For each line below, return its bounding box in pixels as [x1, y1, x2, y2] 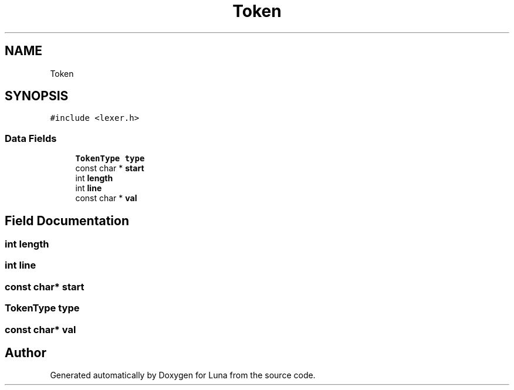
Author [5, 345, 46, 360]
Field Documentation [5, 213, 129, 228]
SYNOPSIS [5, 89, 69, 104]
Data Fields [5, 132, 57, 144]
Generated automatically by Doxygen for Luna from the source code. [50, 370, 316, 381]
